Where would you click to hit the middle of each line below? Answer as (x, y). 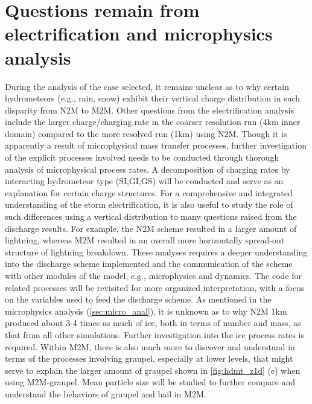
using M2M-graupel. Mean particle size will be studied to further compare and (150, 382)
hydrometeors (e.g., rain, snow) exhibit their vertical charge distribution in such (153, 98)
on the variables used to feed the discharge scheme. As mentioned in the (138, 299)
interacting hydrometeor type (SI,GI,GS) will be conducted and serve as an (144, 181)
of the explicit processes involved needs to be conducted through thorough (142, 157)
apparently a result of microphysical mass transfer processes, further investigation (156, 145)
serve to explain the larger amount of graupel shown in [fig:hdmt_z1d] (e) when (153, 370)
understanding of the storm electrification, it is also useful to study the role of (149, 204)
